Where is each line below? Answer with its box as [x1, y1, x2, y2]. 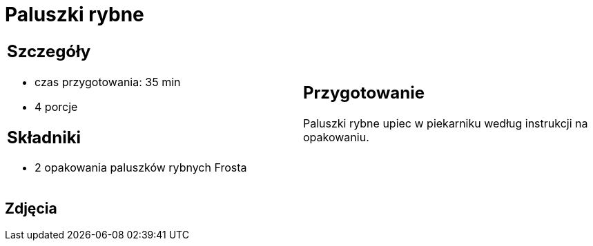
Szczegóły [7, 41, 91, 61]
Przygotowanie [303, 83, 425, 103]
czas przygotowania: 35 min [35, 74, 181, 89]
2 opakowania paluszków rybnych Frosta [35, 161, 247, 175]
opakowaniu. [303, 130, 369, 145]
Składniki [7, 127, 81, 147]
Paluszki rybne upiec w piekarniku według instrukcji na [303, 116, 588, 131]
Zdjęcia [5, 199, 57, 217]
